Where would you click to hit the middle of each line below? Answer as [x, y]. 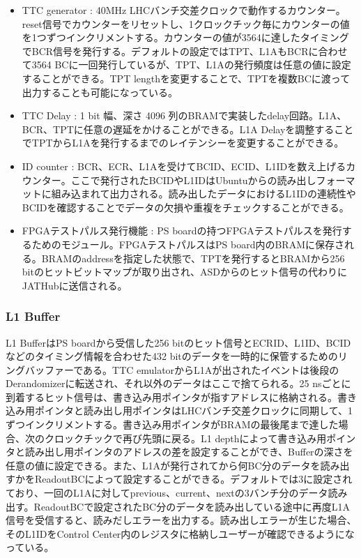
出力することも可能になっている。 [100, 92]
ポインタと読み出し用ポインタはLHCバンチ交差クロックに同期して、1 [193, 410]
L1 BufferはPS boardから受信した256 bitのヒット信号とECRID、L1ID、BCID [178, 342]
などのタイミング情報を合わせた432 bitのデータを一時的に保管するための [172, 356]
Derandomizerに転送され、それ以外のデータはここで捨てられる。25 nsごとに [178, 383]
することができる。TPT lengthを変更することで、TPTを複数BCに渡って [186, 78]
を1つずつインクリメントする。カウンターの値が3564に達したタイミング [185, 37]
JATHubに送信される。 [75, 285]
